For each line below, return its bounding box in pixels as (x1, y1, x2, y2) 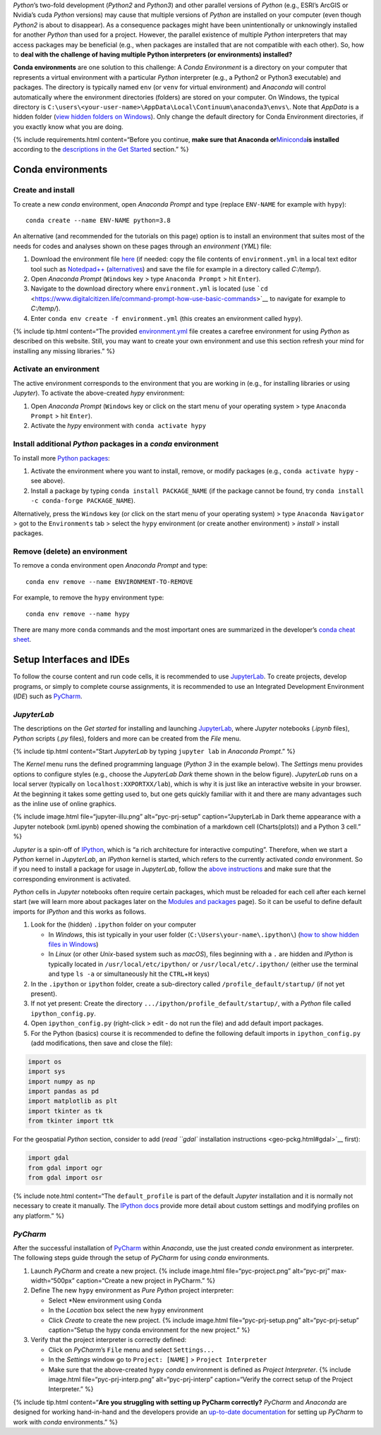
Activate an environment (13, 364, 100, 374)
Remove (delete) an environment (13, 546, 128, 556)
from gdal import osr (28, 1174, 103, 1181)
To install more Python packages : (13, 453, 111, 462)
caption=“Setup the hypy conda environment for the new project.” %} (48, 1326, 250, 1334)
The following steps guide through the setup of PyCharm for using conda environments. (13, 1254, 270, 1262)
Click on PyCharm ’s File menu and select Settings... (48, 1345, 215, 1354)
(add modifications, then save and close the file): (30, 1039, 173, 1047)
